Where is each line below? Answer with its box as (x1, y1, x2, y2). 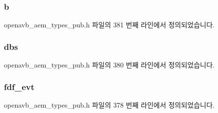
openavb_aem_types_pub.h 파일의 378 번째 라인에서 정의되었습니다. (4, 99, 215, 110)
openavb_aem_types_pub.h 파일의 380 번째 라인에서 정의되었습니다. (4, 60, 215, 70)
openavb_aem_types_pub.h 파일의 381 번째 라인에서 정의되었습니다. (4, 20, 215, 30)
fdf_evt (4, 80, 35, 92)
